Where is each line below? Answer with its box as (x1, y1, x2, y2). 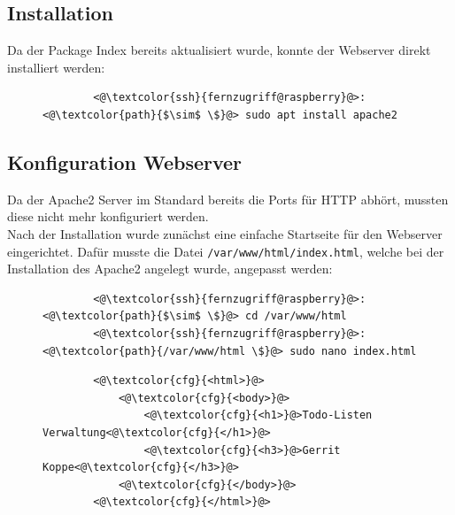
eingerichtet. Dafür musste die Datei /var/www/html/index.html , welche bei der (7, 242, 444, 260)
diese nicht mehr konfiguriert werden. (7, 207, 209, 226)
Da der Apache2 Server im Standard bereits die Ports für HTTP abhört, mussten (7, 189, 449, 208)
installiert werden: (7, 58, 105, 76)
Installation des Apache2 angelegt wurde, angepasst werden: (7, 259, 333, 278)
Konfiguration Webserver (7, 148, 243, 175)
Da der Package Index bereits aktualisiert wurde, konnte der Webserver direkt (7, 41, 431, 59)
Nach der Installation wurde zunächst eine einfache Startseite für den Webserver (7, 224, 443, 242)
